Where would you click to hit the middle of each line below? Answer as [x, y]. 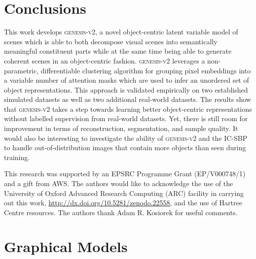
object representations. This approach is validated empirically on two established [126, 89]
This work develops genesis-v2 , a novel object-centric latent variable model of [121, 32]
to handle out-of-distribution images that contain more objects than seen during [125, 147]
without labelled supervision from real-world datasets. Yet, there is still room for [126, 118]
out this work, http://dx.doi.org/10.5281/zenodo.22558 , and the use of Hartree [123, 203]
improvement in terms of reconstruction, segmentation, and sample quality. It [121, 128]
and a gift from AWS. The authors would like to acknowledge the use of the [119, 183]
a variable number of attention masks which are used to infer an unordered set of [127, 80]
